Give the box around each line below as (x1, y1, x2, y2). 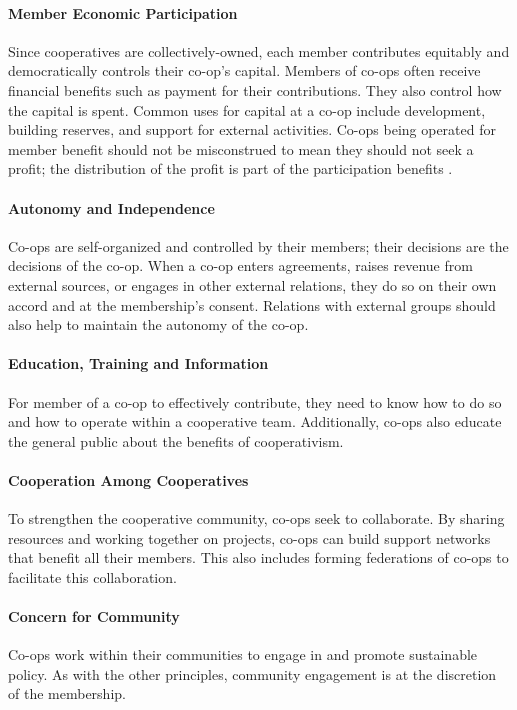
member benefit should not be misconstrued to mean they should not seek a (8, 138, 474, 159)
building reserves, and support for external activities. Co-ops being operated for (8, 119, 496, 140)
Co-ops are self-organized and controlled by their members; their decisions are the (8, 235, 509, 256)
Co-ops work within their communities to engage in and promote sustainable (8, 644, 478, 665)
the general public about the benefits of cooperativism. (8, 430, 344, 451)
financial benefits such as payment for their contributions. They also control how (8, 79, 502, 100)
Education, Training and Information (8, 353, 269, 374)
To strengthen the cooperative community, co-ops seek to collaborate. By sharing (8, 508, 505, 529)
